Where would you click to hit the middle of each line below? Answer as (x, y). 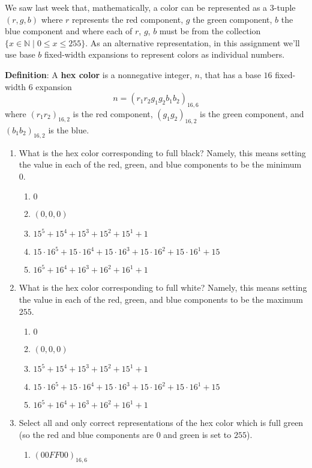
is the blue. (69, 129)
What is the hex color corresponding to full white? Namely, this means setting (163, 287)
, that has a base (230, 74)
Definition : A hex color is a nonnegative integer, (98, 74)
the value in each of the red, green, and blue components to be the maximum (161, 299)
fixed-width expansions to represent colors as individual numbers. (165, 54)
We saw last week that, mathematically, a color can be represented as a (136, 7)
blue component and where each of (69, 31)
